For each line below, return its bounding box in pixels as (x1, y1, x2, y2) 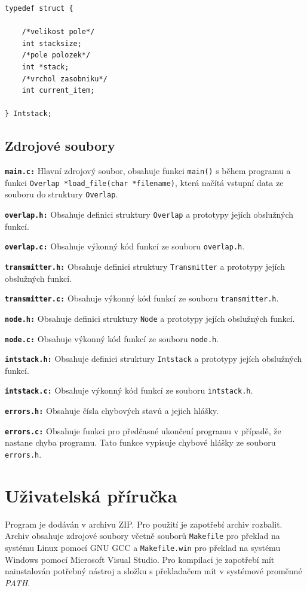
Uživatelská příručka (5, 483, 177, 507)
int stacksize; (22, 39, 82, 48)
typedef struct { (5, 4, 73, 13)
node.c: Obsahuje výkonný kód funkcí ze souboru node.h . (5, 332, 219, 345)
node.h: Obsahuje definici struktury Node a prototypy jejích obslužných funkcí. (5, 312, 295, 324)
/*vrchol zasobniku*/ (22, 74, 108, 83)
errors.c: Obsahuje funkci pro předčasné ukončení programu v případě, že (5, 424, 281, 437)
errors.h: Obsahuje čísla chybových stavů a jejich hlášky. (5, 404, 219, 417)
